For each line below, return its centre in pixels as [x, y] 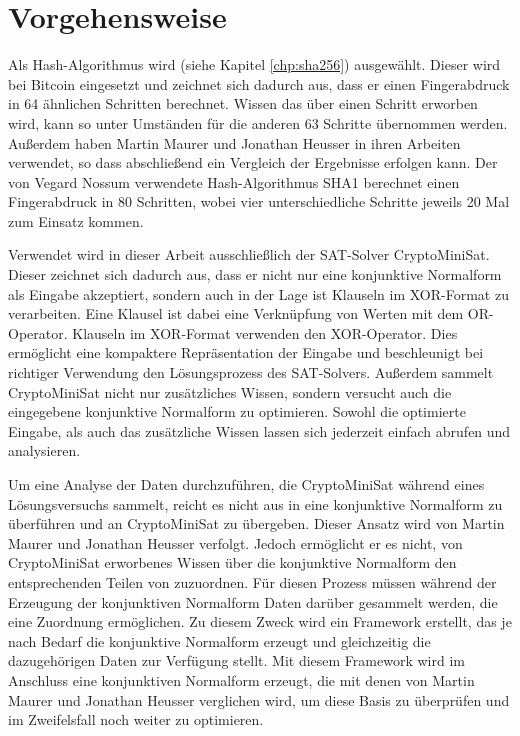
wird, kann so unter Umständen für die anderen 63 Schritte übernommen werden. [258, 122]
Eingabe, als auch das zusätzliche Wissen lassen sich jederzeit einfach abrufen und [259, 430]
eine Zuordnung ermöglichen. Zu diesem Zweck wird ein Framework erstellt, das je [260, 621]
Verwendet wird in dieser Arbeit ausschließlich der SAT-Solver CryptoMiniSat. [249, 254]
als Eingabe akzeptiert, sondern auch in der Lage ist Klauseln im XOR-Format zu [258, 293]
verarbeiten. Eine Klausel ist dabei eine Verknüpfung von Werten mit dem [236, 313]
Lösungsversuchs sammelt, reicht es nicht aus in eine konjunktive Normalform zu [255, 503]
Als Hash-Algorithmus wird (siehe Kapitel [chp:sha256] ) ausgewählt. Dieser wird [254, 64]
